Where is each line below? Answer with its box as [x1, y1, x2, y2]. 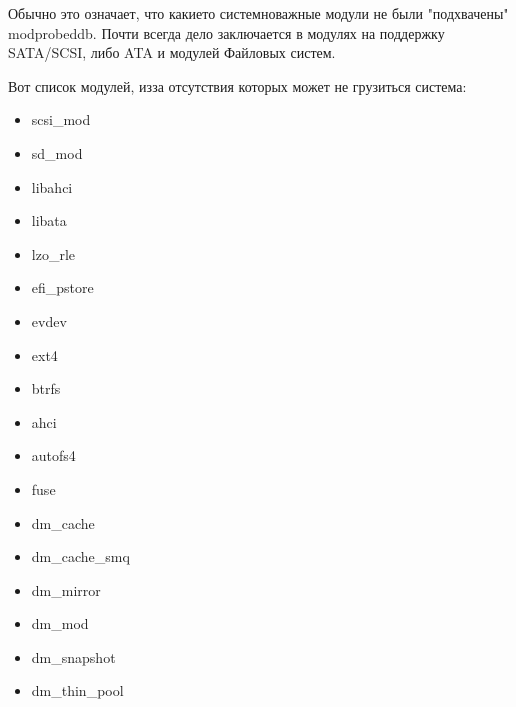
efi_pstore [31, 277, 94, 298]
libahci [31, 176, 73, 197]
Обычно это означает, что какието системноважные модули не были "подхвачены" [8, 3, 509, 23]
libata [31, 210, 67, 231]
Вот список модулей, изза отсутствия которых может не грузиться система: [8, 75, 467, 96]
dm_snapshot [31, 646, 116, 667]
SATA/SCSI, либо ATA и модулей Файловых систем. [8, 42, 336, 63]
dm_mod [31, 613, 89, 634]
